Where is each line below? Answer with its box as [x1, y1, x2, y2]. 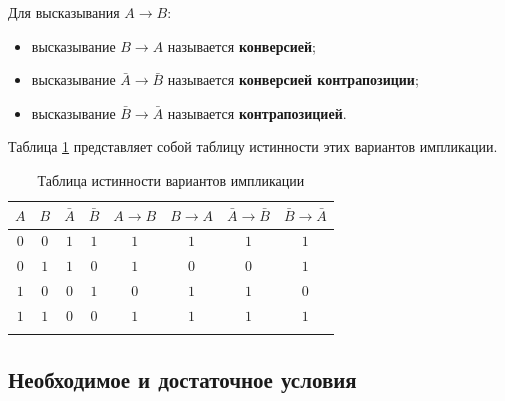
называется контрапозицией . [167, 102, 347, 123]
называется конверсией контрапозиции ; [167, 69, 419, 90]
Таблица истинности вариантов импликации [37, 169, 305, 190]
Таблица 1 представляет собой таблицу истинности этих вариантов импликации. [8, 136, 498, 157]
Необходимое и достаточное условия [8, 363, 357, 394]
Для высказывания [8, 2, 120, 22]
